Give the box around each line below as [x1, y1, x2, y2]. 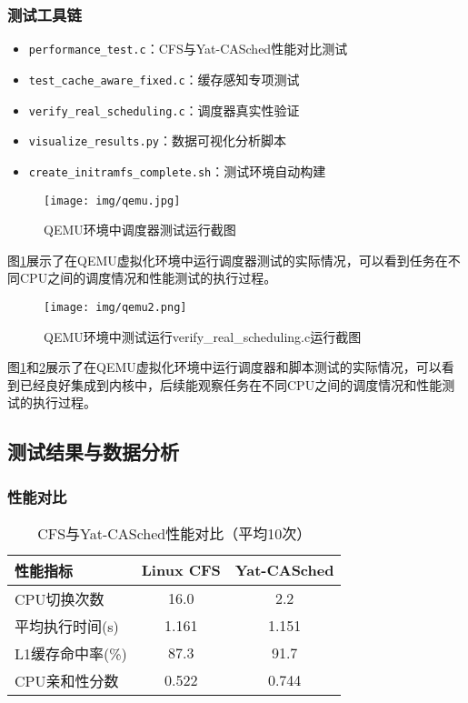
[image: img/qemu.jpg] [44, 194, 181, 207]
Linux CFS [141, 559, 221, 581]
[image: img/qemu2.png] [44, 300, 187, 314]
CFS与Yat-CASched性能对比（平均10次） [37, 522, 312, 544]
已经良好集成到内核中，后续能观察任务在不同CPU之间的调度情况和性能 [19, 375, 443, 394]
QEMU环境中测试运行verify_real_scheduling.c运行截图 [44, 326, 362, 346]
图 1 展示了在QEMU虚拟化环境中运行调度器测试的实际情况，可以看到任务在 [7, 250, 448, 269]
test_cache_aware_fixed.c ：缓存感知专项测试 [28, 69, 300, 88]
